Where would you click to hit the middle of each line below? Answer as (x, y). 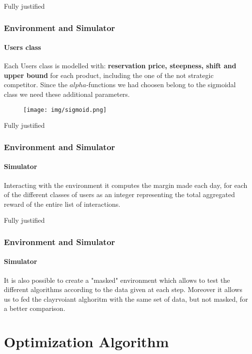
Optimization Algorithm (87, 342)
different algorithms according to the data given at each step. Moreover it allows (123, 289)
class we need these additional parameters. (67, 94)
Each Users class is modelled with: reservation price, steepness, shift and (120, 66)
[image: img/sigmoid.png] (65, 110)
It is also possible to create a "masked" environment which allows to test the (117, 280)
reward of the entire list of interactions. (62, 204)
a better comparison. (35, 308)
